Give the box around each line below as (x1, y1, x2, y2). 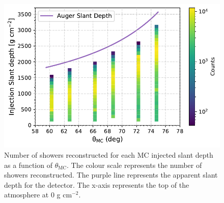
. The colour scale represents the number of (67, 159, 202, 170)
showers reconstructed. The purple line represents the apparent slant (4, 169, 218, 180)
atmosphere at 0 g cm (4, 189, 72, 200)
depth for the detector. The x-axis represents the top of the (4, 179, 189, 190)
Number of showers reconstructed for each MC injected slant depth (4, 149, 213, 160)
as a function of (4, 159, 52, 170)
